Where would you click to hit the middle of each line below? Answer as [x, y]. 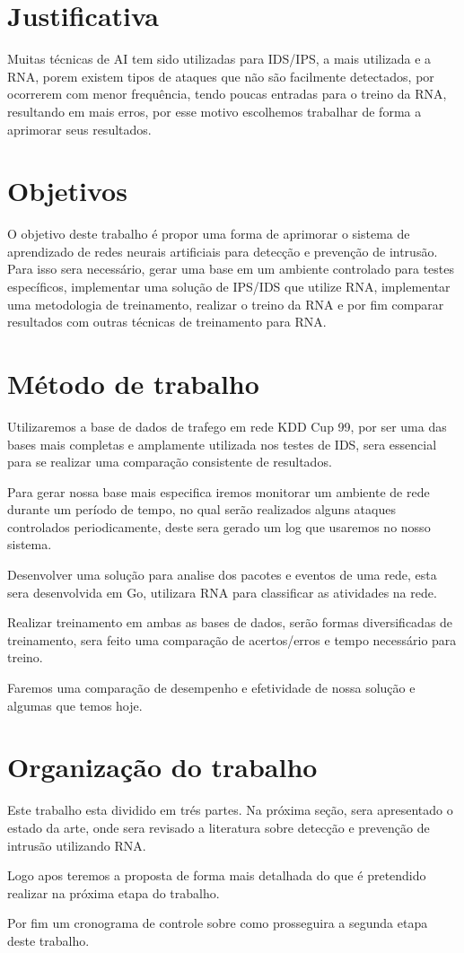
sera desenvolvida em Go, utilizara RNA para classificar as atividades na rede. [222, 592]
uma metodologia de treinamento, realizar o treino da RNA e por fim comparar [226, 304]
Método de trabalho [133, 383]
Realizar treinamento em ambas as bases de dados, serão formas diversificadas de [230, 622]
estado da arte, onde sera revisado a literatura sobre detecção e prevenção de [219, 827]
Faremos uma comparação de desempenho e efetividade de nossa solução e [211, 688]
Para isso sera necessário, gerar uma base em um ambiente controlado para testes [231, 269]
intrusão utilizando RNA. [77, 845]
